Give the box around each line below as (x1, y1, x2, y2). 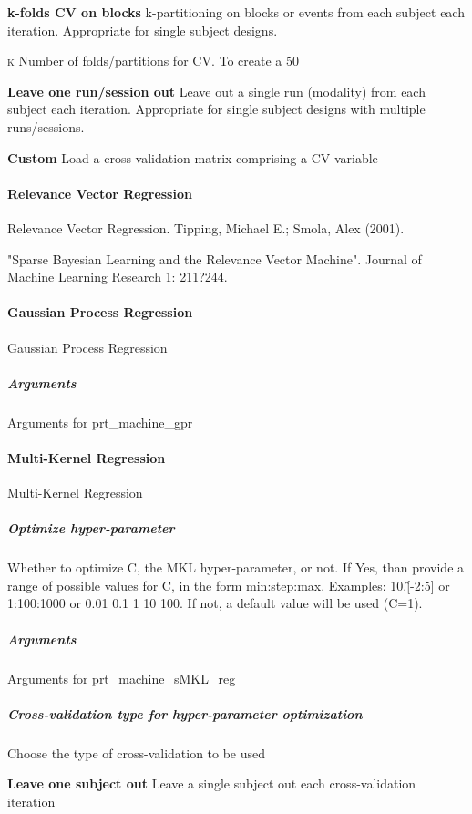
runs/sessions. (7, 117, 85, 136)
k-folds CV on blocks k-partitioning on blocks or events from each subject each (7, 3, 465, 21)
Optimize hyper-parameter (7, 519, 175, 538)
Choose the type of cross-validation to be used (7, 743, 266, 762)
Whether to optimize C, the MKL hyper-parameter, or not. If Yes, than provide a (7, 558, 465, 577)
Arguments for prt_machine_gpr (7, 412, 193, 431)
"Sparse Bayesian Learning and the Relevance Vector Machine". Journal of (7, 249, 422, 268)
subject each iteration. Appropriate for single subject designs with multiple (7, 99, 426, 118)
